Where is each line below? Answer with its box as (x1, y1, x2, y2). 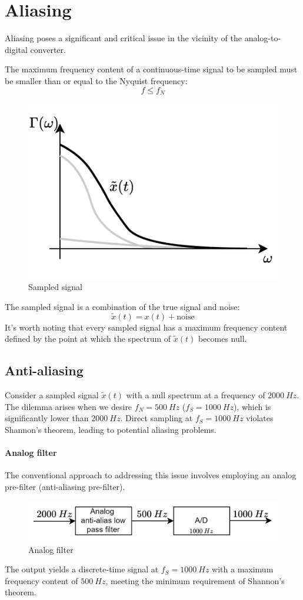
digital (5, 43, 28, 55)
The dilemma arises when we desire (5, 400, 132, 412)
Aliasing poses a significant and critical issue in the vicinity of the (5, 32, 242, 44)
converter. (30, 43, 66, 55)
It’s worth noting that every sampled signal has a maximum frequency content (5, 321, 288, 333)
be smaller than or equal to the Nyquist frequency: (5, 74, 188, 86)
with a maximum (212, 563, 274, 575)
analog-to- (244, 32, 281, 44)
